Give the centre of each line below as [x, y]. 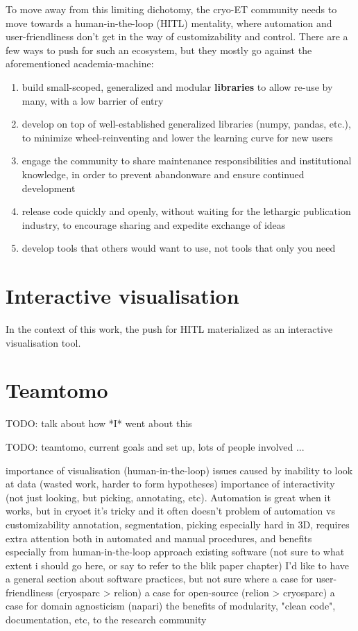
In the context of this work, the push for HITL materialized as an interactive [169, 329]
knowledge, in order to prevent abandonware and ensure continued [163, 174]
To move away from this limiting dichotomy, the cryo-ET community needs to [171, 9]
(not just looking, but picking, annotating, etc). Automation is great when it [168, 497]
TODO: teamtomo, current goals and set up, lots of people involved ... [155, 446]
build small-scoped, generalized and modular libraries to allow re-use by [177, 86]
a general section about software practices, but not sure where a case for [159, 579]
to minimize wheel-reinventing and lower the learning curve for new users [177, 137]
